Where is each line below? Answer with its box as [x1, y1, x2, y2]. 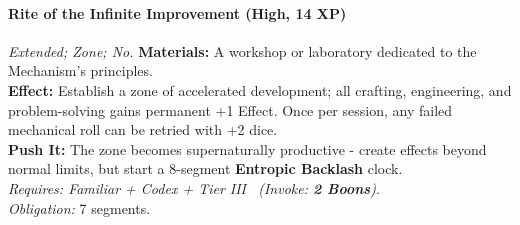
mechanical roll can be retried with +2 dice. [8, 119, 278, 140]
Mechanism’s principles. [8, 60, 153, 81]
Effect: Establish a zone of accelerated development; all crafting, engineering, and [8, 79, 512, 100]
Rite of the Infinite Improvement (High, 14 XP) [8, 2, 347, 23]
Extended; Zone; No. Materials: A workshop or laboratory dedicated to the [8, 40, 477, 61]
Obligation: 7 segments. [8, 197, 151, 218]
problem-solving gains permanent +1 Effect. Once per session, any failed [8, 99, 453, 120]
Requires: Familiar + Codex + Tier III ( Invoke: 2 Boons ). [8, 177, 381, 198]
